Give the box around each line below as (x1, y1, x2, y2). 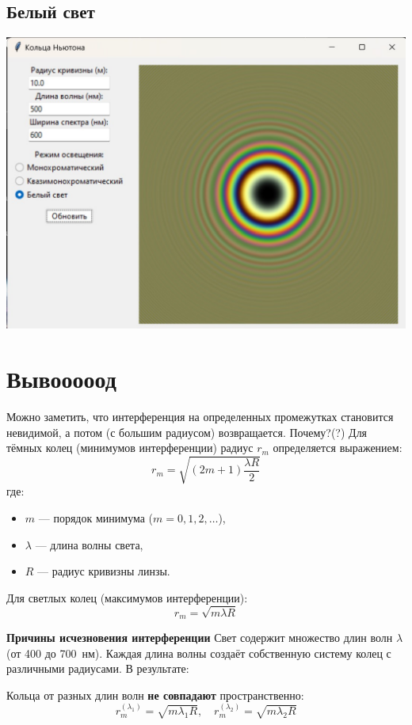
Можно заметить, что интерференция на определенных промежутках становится (6, 408, 394, 425)
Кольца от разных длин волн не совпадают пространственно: (6, 686, 304, 703)
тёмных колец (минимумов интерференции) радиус (6, 439, 254, 456)
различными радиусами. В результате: (6, 660, 189, 677)
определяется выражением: (273, 439, 402, 456)
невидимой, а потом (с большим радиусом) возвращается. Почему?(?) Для (6, 423, 368, 440)
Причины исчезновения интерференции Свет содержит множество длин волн (6, 628, 393, 645)
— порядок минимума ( (38, 510, 154, 526)
